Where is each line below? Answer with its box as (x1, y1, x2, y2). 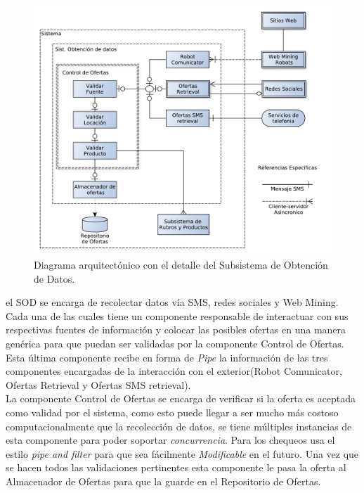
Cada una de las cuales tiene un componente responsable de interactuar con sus (6, 308, 349, 323)
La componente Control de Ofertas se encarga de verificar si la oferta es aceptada (6, 391, 356, 406)
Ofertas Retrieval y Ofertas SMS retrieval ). (6, 377, 191, 392)
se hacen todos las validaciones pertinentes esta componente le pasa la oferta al (6, 460, 346, 475)
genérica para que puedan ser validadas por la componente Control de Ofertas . (6, 336, 344, 350)
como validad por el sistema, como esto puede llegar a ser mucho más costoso (6, 404, 339, 419)
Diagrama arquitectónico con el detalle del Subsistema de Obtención (34, 257, 328, 272)
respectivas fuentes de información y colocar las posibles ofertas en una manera (6, 322, 346, 337)
